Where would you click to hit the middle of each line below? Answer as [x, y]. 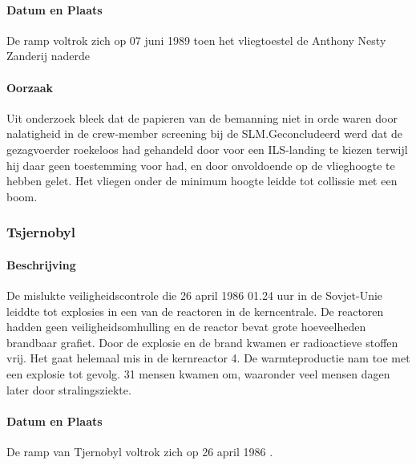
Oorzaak [30, 87]
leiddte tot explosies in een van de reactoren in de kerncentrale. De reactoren [195, 311]
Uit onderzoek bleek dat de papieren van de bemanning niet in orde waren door [202, 117]
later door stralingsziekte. [69, 389]
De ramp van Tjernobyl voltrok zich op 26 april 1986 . [140, 451]
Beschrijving [41, 264]
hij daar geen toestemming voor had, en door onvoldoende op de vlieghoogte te [201, 165]
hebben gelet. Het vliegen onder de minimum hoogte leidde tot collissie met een [202, 181]
